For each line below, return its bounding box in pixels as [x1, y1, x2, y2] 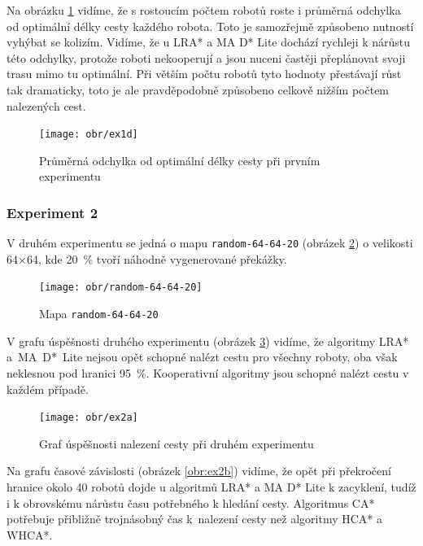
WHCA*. [7, 526, 53, 543]
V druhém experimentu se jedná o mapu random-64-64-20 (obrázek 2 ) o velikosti [7, 234, 413, 251]
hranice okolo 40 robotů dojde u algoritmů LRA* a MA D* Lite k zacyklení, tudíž [7, 478, 416, 495]
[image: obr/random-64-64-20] [39, 282, 203, 294]
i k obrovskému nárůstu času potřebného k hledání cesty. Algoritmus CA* [7, 494, 375, 511]
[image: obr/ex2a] [39, 412, 138, 424]
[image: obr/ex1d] [39, 129, 138, 141]
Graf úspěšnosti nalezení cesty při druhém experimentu [39, 435, 314, 452]
